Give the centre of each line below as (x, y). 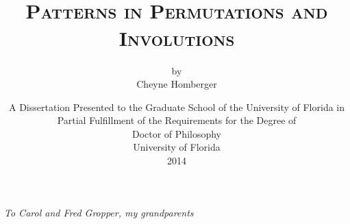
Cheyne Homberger (177, 84)
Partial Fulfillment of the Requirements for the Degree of (177, 120)
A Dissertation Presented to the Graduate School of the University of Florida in (177, 107)
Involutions (177, 37)
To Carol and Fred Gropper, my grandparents (99, 212)
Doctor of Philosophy (177, 133)
